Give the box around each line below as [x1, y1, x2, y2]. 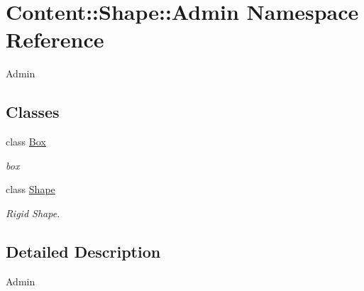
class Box [6, 134, 46, 149]
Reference [6, 25, 104, 54]
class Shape [6, 182, 55, 197]
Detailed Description [6, 240, 161, 262]
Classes [6, 101, 60, 123]
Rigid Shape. [6, 205, 60, 220]
